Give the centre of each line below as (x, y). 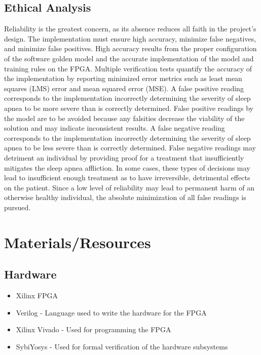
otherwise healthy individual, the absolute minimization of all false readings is (125, 197)
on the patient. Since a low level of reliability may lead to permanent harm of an (129, 187)
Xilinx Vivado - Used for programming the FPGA (94, 329)
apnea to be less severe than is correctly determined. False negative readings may (130, 148)
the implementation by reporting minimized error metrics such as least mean (123, 78)
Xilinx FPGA (37, 295)
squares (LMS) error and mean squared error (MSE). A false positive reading (124, 88)
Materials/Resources (78, 242)
